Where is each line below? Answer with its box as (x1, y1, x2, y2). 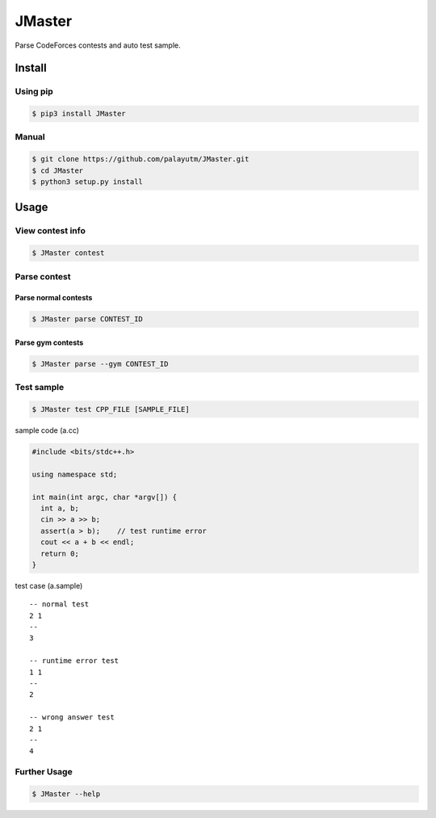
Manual (15, 132, 46, 143)
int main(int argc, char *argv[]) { (31, 493, 178, 501)
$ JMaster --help (31, 789, 101, 799)
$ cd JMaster (31, 166, 84, 175)
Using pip (15, 86, 54, 97)
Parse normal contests (15, 293, 93, 303)
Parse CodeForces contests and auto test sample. (15, 40, 181, 50)
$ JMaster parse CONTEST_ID (31, 315, 143, 324)
